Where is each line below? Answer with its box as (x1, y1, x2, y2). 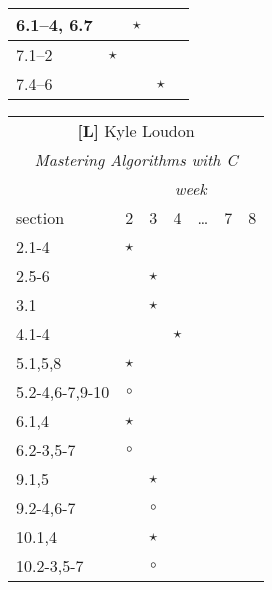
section (16, 206, 65, 229)
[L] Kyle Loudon (77, 119, 195, 142)
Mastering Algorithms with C (34, 148, 238, 171)
